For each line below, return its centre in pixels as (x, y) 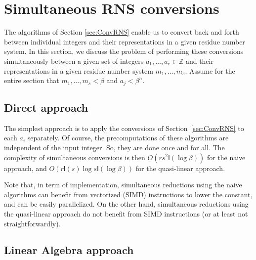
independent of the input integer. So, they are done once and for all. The (114, 147)
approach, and (25, 168)
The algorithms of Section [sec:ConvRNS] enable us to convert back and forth (122, 32)
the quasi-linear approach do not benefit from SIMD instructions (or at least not (126, 213)
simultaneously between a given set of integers (74, 61)
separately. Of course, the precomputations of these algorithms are (128, 138)
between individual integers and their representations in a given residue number (125, 41)
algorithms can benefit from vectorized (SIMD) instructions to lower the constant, (128, 194)
